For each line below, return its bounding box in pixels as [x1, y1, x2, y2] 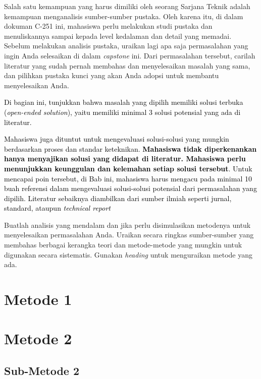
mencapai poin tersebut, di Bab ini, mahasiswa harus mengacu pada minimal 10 [4, 173, 252, 183]
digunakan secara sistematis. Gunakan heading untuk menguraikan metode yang [4, 249, 252, 260]
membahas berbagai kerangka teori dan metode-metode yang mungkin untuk [4, 239, 242, 250]
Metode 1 [4, 289, 72, 309]
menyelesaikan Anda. [4, 80, 69, 90]
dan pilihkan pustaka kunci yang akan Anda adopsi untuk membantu [4, 70, 219, 81]
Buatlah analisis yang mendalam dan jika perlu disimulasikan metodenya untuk [4, 219, 251, 230]
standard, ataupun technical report [4, 203, 111, 213]
